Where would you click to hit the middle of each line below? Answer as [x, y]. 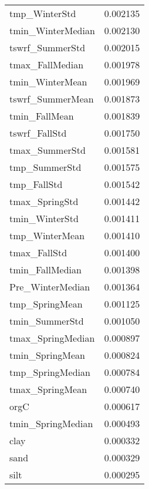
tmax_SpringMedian [52, 338]
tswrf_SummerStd [48, 47]
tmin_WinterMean [48, 82]
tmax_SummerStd [48, 150]
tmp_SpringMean [46, 304]
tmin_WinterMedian [52, 30]
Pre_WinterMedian [50, 287]
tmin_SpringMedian [51, 423]
